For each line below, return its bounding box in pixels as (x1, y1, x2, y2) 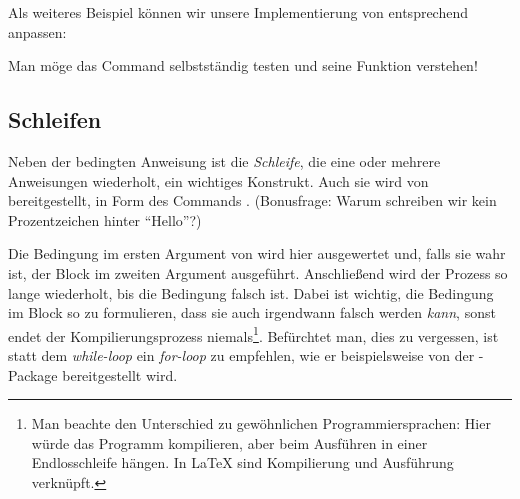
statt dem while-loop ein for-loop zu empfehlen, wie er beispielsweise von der (8, 344, 475, 365)
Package (8, 364, 58, 385)
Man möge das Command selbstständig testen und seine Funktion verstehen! (8, 55, 478, 76)
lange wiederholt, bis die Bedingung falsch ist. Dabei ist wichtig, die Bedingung (8, 282, 494, 303)
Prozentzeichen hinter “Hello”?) (8, 209, 202, 230)
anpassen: (8, 21, 67, 42)
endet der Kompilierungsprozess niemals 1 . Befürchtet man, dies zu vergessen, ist (8, 322, 499, 346)
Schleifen (8, 104, 102, 135)
